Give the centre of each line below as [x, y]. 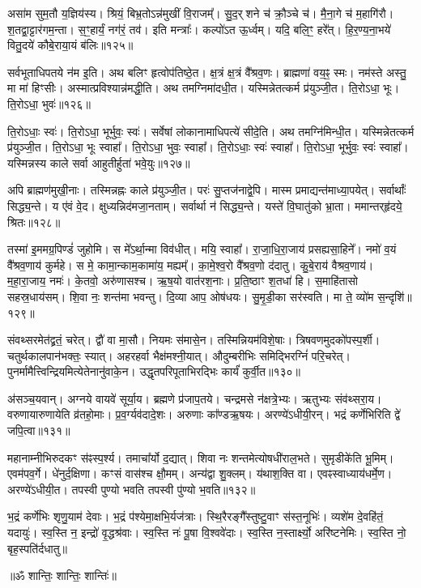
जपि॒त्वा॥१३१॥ [39, 430]
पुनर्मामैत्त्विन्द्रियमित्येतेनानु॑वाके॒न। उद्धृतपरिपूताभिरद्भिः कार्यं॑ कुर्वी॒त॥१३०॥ [154, 371]
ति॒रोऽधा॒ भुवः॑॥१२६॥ [49, 103]
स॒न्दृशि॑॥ [395, 296]
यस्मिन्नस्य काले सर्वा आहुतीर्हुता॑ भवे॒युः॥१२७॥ [99, 162]
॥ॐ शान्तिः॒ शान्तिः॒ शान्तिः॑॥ [62, 575]
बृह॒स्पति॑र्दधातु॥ [38, 548]
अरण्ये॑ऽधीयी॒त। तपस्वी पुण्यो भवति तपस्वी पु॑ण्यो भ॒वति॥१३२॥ [132, 489]
